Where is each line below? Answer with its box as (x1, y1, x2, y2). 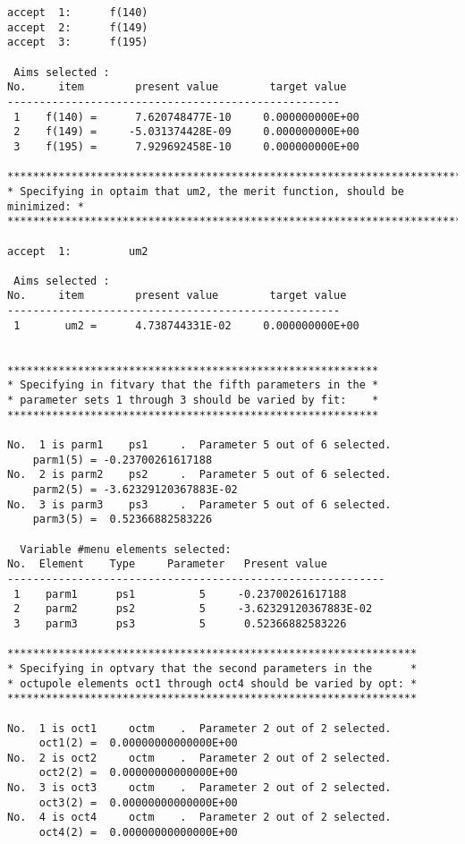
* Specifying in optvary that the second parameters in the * (7, 661, 418, 675)
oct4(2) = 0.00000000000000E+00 (38, 826, 238, 840)
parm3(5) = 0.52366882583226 (32, 513, 213, 526)
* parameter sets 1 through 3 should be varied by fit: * (7, 394, 379, 407)
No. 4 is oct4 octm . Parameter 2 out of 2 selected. (7, 811, 392, 824)
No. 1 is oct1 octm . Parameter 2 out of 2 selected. (7, 721, 392, 735)
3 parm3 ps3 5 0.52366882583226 (13, 617, 347, 630)
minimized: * (7, 200, 84, 213)
